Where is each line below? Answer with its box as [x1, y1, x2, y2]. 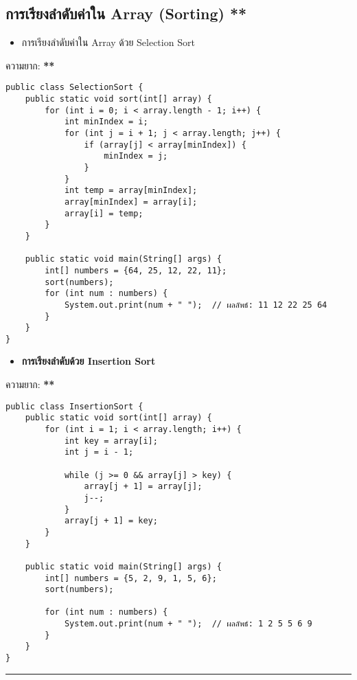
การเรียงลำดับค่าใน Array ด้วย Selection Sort [21, 35, 195, 49]
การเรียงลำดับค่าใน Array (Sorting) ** [5, 3, 247, 24]
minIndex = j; [104, 151, 168, 161]
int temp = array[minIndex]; [64, 185, 198, 196]
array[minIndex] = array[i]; [64, 196, 198, 207]
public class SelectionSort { [5, 82, 143, 93]
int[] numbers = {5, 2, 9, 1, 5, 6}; [45, 573, 217, 583]
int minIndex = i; [64, 117, 148, 127]
